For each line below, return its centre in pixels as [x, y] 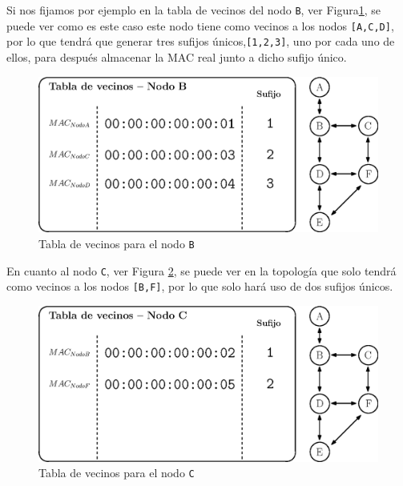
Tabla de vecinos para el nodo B [117, 243]
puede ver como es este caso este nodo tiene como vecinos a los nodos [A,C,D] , [200, 25]
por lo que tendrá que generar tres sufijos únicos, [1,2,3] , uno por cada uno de [201, 41]
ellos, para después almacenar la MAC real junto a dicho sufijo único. [177, 56]
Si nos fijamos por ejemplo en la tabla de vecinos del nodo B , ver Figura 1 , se [194, 10]
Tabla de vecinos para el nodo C [117, 473]
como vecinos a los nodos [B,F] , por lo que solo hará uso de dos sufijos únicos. [200, 286]
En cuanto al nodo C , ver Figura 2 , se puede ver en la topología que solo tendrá [201, 270]
